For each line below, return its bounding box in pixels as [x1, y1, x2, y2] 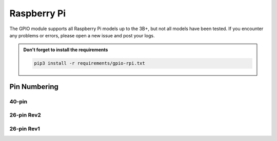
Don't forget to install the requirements [23, 46, 108, 53]
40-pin [9, 98, 28, 105]
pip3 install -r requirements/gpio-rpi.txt [34, 60, 146, 66]
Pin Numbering [9, 82, 59, 91]
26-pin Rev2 [9, 111, 41, 119]
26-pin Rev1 [9, 125, 41, 132]
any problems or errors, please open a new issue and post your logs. [9, 32, 155, 38]
